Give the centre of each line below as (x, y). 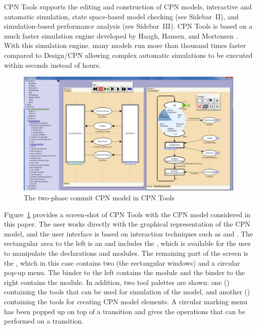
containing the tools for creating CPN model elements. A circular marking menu (126, 301)
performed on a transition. (44, 321)
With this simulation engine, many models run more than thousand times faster (125, 45)
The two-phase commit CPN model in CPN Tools (99, 197)
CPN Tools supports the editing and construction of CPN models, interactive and (128, 6)
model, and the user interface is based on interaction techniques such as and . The (128, 233)
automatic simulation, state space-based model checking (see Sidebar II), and (121, 16)
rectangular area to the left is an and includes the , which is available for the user (128, 243)
